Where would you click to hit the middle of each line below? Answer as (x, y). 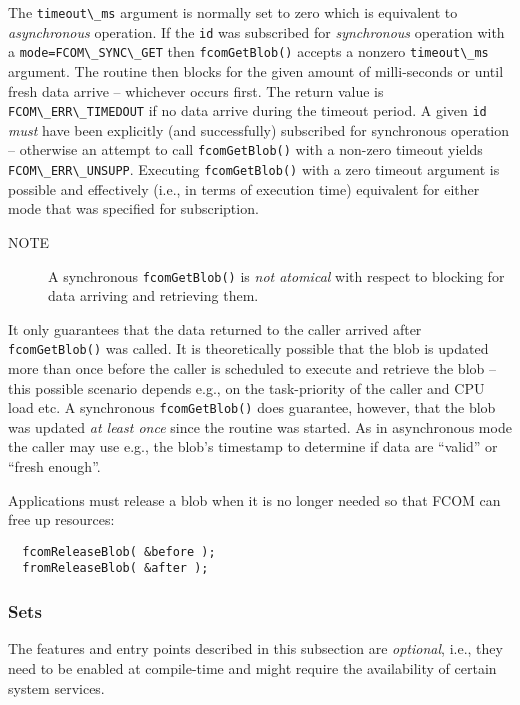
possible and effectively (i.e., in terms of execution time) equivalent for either (244, 188)
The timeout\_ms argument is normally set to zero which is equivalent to (233, 12)
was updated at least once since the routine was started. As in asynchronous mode (260, 426)
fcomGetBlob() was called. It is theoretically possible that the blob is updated (248, 348)
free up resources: (61, 519)
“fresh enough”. (54, 466)
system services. (56, 687)
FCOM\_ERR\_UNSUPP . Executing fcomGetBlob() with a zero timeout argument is (254, 169)
